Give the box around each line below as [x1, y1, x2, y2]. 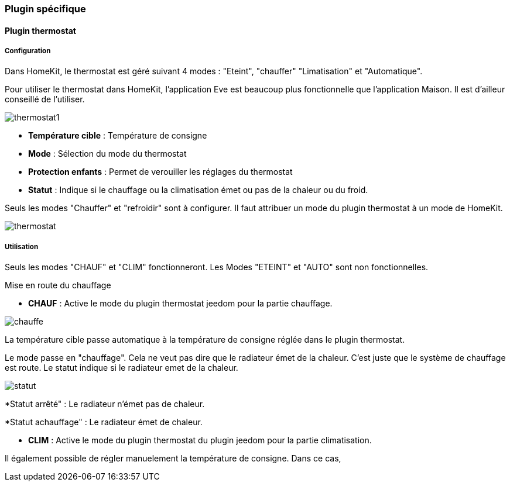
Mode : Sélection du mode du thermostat [28, 149, 187, 159]
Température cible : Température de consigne [28, 130, 207, 141]
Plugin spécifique [5, 3, 86, 15]
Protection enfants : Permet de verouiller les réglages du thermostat [28, 167, 293, 177]
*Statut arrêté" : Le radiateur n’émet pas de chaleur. [5, 399, 205, 409]
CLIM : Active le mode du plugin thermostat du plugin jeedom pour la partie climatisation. [28, 435, 372, 446]
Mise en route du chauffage [5, 280, 111, 291]
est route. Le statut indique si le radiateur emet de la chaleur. [5, 363, 238, 373]
